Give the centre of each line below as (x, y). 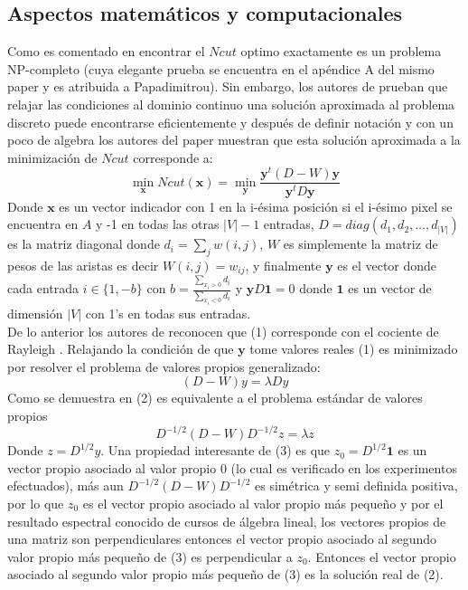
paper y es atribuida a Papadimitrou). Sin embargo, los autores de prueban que (228, 86)
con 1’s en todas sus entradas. (168, 314)
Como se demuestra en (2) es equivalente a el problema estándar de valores (215, 398)
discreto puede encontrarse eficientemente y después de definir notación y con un (230, 122)
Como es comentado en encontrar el (106, 51)
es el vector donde (387, 265)
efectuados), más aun (66, 485)
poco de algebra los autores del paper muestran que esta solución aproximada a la (234, 140)
